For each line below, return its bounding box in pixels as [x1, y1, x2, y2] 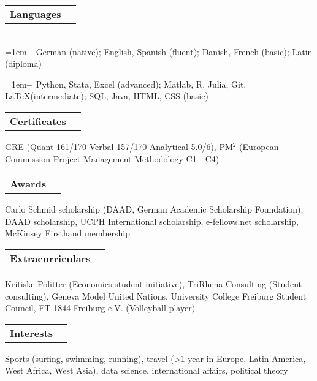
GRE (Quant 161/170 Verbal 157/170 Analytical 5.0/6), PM [5, 140, 233, 153]
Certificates [10, 113, 66, 128]
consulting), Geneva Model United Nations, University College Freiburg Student [5, 289, 307, 302]
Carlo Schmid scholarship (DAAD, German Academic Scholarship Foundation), [5, 203, 304, 216]
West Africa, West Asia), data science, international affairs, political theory [5, 364, 288, 377]
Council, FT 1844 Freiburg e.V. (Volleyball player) [5, 301, 196, 314]
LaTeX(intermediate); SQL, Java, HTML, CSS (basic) [5, 89, 208, 102]
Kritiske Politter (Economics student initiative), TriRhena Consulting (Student [5, 277, 302, 290]
